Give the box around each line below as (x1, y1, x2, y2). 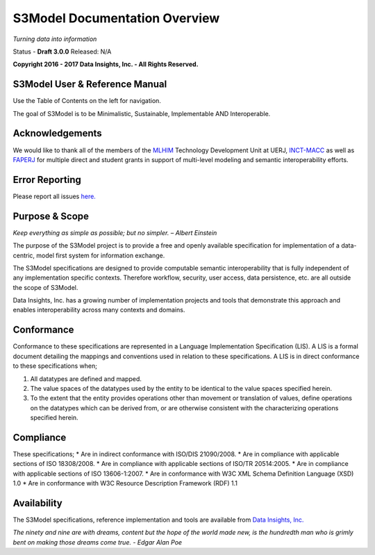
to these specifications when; (12, 362, 97, 370)
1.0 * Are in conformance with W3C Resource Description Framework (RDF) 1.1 (12, 479, 237, 488)
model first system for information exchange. (35, 251, 165, 259)
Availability (12, 497, 62, 509)
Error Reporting (12, 174, 81, 186)
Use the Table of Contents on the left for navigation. (12, 97, 161, 105)
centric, (12, 251, 35, 259)
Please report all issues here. (12, 192, 97, 200)
